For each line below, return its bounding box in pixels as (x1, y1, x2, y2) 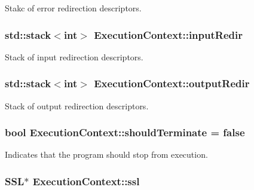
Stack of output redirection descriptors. (5, 99, 149, 112)
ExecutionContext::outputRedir (94, 76, 250, 91)
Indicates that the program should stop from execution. (5, 148, 208, 161)
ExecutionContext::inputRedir (94, 27, 243, 42)
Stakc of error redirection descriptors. (5, 2, 142, 14)
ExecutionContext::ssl (32, 173, 140, 188)
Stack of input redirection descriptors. (5, 50, 143, 63)
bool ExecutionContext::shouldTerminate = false (5, 125, 245, 140)
